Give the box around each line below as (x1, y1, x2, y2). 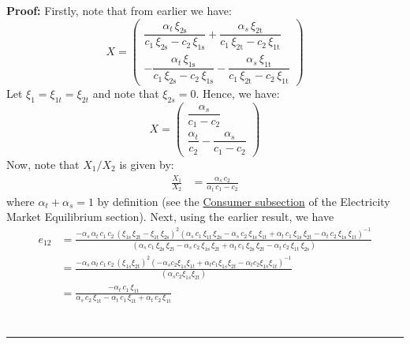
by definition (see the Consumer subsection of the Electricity (97, 193, 390, 209)
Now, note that (6, 155, 80, 172)
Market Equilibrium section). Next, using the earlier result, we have (6, 208, 334, 225)
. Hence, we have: (196, 84, 280, 101)
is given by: (119, 155, 174, 172)
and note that (92, 84, 159, 101)
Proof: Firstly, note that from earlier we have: (6, 2, 232, 18)
